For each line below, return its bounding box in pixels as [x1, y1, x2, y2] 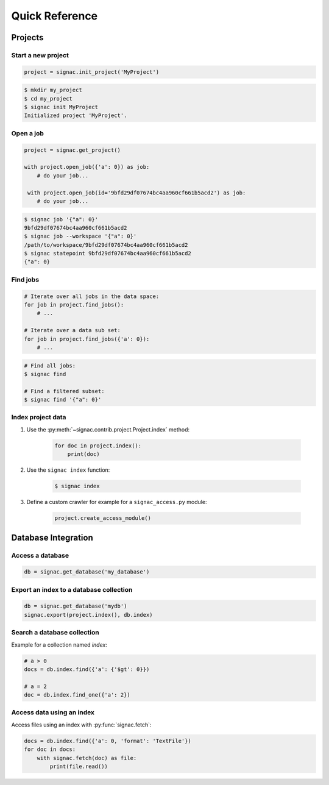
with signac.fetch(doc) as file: [37, 755, 137, 761]
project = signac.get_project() [24, 146, 121, 154]
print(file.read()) [49, 763, 108, 770]
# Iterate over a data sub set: [24, 327, 121, 334]
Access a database [11, 551, 69, 559]
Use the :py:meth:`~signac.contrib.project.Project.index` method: [26, 425, 190, 433]
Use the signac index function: [26, 466, 110, 474]
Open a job [11, 129, 44, 137]
